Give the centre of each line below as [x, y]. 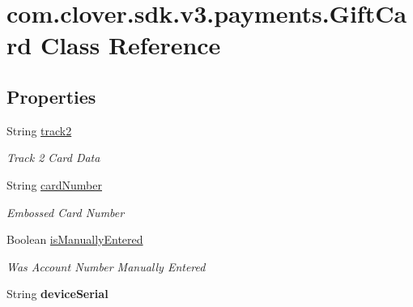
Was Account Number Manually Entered [106, 266]
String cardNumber [54, 184]
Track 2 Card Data [53, 158]
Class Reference [130, 45]
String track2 [39, 130]
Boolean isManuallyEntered [75, 239]
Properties [51, 96]
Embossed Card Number [66, 212]
